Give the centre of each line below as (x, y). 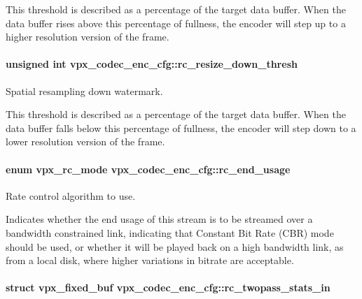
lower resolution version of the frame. (85, 141)
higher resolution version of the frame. (88, 37)
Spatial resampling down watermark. (84, 90)
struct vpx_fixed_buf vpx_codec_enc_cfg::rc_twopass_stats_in (168, 287)
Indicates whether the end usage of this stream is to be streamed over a (159, 219)
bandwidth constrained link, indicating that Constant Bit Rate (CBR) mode (170, 232)
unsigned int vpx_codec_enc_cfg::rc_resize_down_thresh (152, 64)
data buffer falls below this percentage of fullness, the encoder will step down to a (181, 127)
